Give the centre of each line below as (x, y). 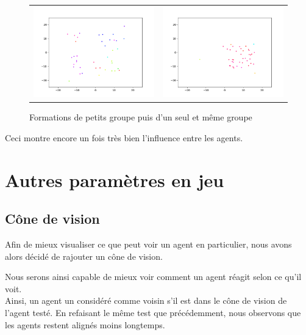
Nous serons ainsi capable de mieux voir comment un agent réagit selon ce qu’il (153, 277)
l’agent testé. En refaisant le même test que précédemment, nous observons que (153, 313)
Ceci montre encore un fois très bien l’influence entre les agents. (124, 137)
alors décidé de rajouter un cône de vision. (84, 256)
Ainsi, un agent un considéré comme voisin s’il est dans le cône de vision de (146, 300)
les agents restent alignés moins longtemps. (85, 324)
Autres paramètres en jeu (115, 179)
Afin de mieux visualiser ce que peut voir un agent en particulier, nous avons (148, 244)
